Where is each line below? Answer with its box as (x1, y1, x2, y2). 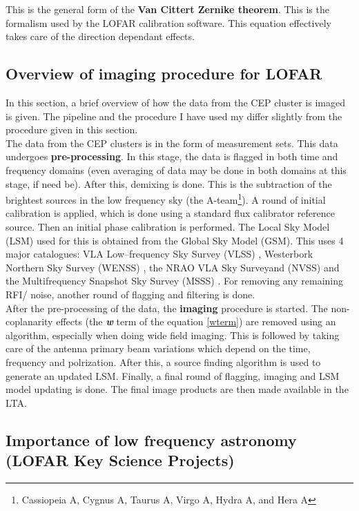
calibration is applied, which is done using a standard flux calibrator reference (6, 206, 335, 220)
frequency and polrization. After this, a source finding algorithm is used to (6, 354, 321, 369)
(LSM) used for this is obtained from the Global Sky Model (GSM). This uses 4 (6, 233, 344, 247)
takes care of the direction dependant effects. (6, 29, 195, 44)
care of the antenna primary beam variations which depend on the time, (6, 341, 311, 356)
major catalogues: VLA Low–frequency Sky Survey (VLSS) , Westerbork (6, 247, 313, 261)
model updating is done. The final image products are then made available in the (6, 382, 349, 396)
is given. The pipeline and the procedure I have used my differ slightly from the (6, 108, 342, 123)
